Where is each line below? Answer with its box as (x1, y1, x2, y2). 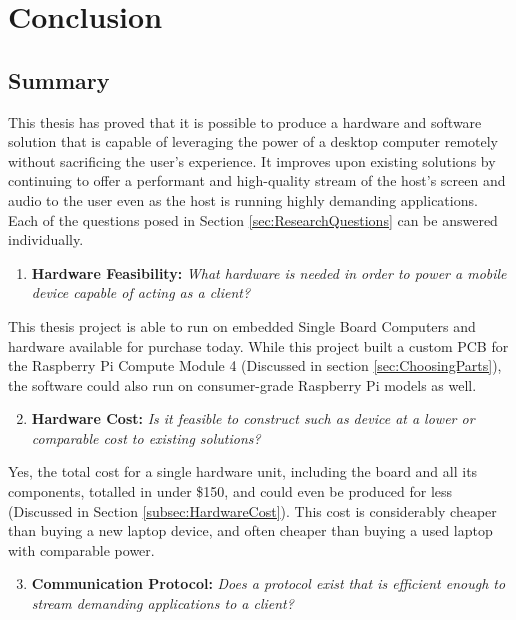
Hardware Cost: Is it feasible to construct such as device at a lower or (31, 408, 475, 429)
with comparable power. (8, 539, 155, 560)
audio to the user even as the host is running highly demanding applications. (8, 189, 478, 210)
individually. (8, 229, 84, 250)
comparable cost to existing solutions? (31, 427, 261, 448)
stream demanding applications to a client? (31, 593, 294, 614)
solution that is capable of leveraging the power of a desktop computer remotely (8, 131, 498, 152)
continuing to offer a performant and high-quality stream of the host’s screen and (8, 170, 506, 191)
